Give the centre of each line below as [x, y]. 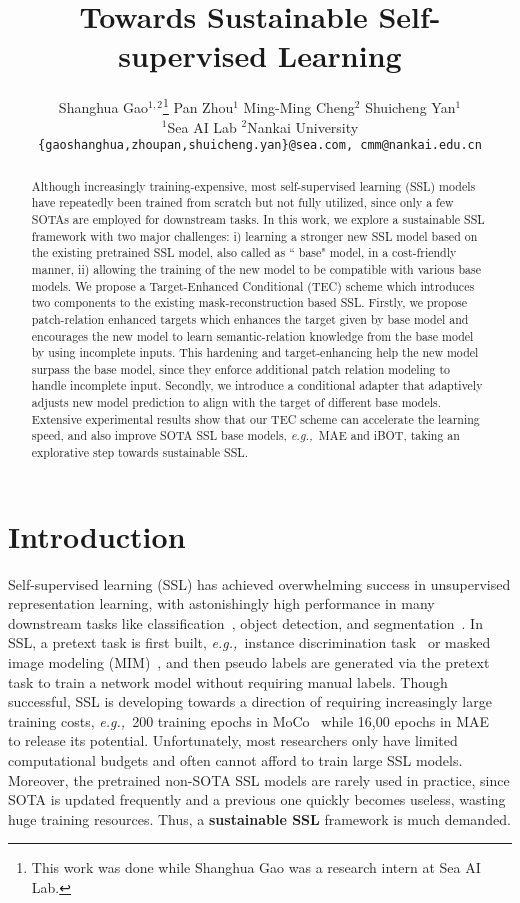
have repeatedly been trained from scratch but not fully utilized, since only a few [242, 202]
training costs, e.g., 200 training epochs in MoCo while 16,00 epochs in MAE [249, 720]
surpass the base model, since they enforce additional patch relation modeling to [241, 368]
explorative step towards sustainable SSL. [139, 452]
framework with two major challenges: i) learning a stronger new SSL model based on [254, 235]
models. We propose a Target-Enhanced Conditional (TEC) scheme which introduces [253, 285]
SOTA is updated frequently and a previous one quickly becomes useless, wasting [257, 799]
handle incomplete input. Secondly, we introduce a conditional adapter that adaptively [257, 385]
